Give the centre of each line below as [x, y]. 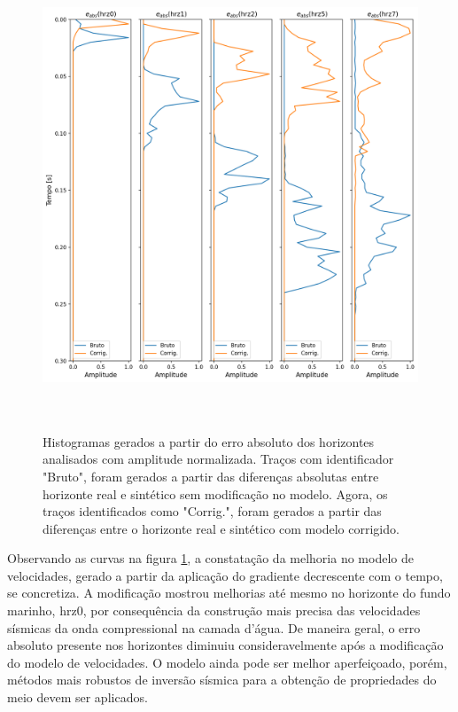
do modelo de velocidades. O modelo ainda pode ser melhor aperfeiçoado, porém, [227, 662]
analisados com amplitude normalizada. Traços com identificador [218, 459]
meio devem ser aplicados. [78, 697]
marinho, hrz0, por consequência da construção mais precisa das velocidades [214, 610]
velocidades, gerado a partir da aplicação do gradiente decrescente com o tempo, [225, 575]
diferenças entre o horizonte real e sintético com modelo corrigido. [221, 528]
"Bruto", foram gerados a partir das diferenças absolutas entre [211, 476]
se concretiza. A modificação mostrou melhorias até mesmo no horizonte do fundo [229, 593]
